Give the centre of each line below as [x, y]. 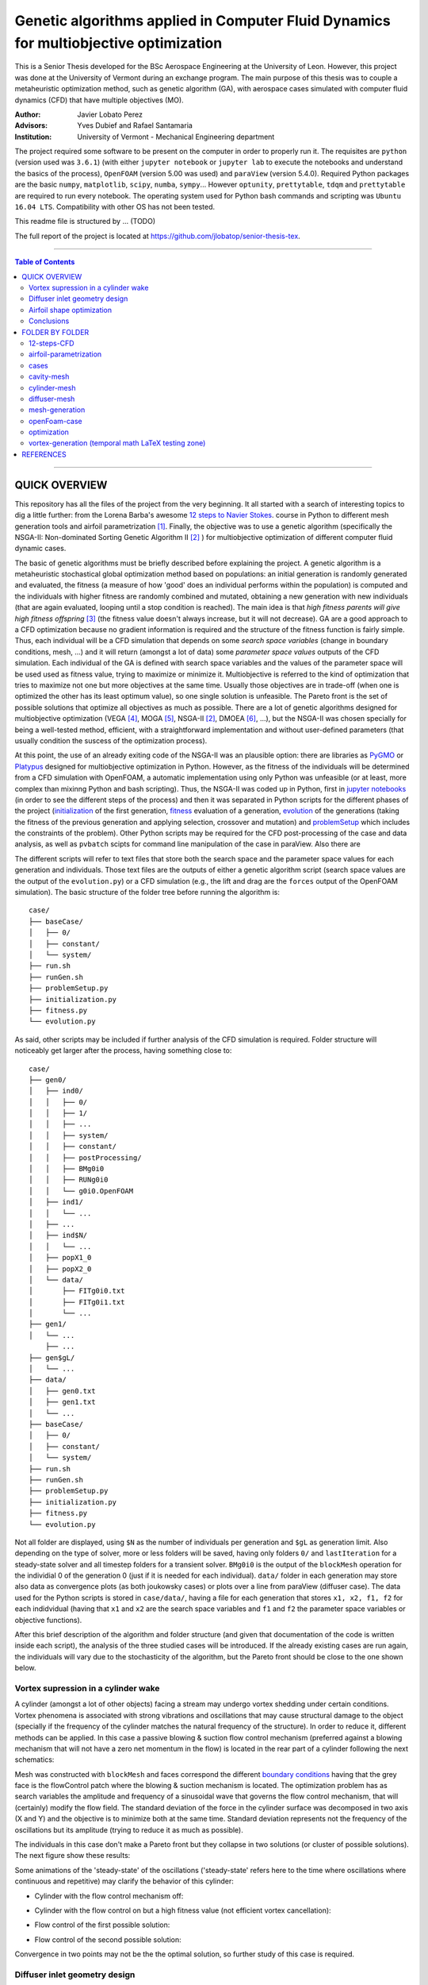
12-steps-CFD [52, 343]
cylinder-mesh [52, 387]
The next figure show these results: [73, 1856]
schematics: [34, 1760]
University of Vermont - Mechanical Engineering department [176, 137]
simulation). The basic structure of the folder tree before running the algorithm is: [147, 892]
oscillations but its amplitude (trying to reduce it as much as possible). [129, 1829]
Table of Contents [45, 262]
